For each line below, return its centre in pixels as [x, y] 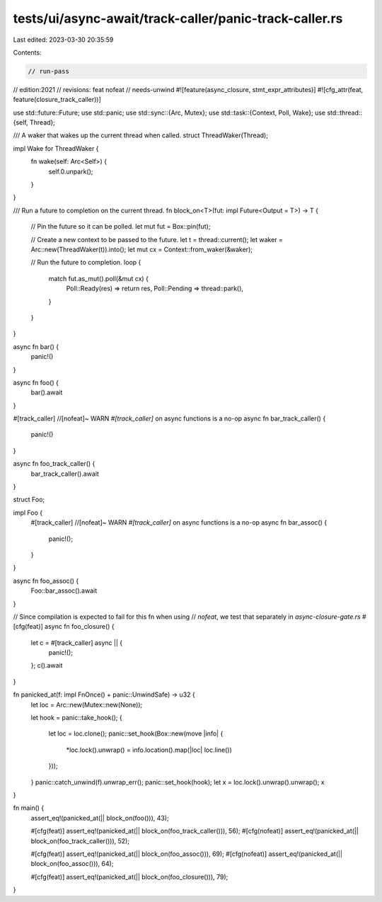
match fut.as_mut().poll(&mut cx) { [98, 278]
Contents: [27, 52]
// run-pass [49, 71]
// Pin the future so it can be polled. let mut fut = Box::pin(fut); [121, 227]
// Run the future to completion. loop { [86, 263]
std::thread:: [345, 113]
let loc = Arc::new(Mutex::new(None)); [87, 704]
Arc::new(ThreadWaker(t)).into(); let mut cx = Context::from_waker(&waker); [141, 249]
